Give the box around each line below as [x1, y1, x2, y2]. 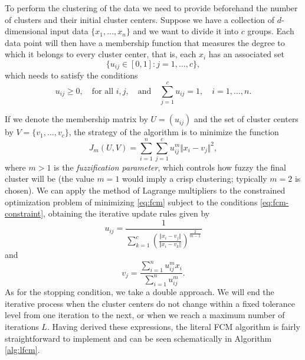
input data [50, 25, 88, 37]
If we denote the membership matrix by [5, 113, 148, 125]
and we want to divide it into [133, 25, 239, 37]
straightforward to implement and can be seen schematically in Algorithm [5, 332, 272, 344]
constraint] [5, 207, 44, 220]
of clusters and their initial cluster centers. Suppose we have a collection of [5, 13, 275, 25]
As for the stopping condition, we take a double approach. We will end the [5, 286, 274, 298]
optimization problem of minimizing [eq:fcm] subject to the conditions [5, 195, 258, 208]
